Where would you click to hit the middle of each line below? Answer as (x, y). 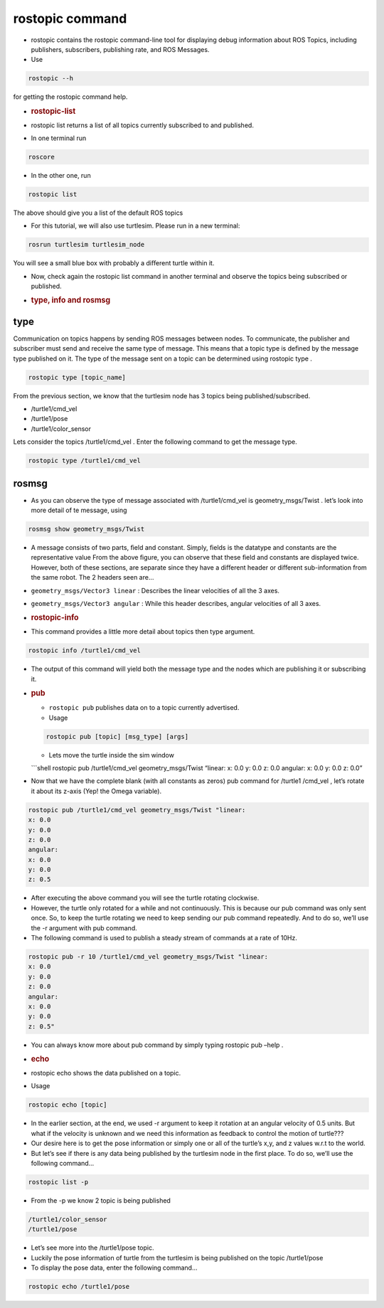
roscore (41, 157)
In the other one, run (61, 175)
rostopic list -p (58, 1182)
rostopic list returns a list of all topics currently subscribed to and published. (142, 125)
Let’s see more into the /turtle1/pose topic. (92, 1248)
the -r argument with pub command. (84, 927)
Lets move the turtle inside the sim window (111, 755)
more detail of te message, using (79, 510)
